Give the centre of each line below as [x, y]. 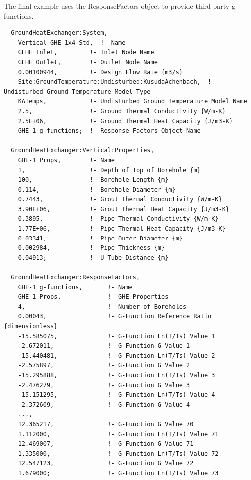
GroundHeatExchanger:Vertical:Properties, [83, 150]
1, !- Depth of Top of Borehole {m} [109, 170]
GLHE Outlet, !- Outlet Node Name [88, 62]
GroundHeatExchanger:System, [59, 33]
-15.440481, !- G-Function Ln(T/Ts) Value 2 [117, 356]
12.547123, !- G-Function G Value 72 [106, 463]
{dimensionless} [31, 326]
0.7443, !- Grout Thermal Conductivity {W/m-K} [120, 199]
